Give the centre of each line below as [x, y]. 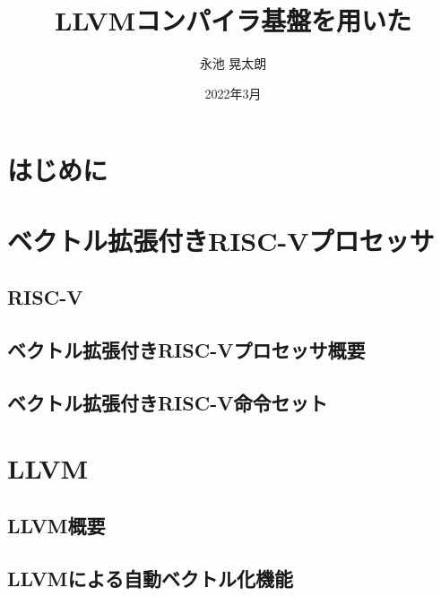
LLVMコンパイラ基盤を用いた [233, 20]
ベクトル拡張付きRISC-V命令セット [168, 402]
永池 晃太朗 [233, 63]
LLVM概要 [56, 525]
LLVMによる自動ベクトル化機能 [150, 578]
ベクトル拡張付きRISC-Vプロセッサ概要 [186, 350]
